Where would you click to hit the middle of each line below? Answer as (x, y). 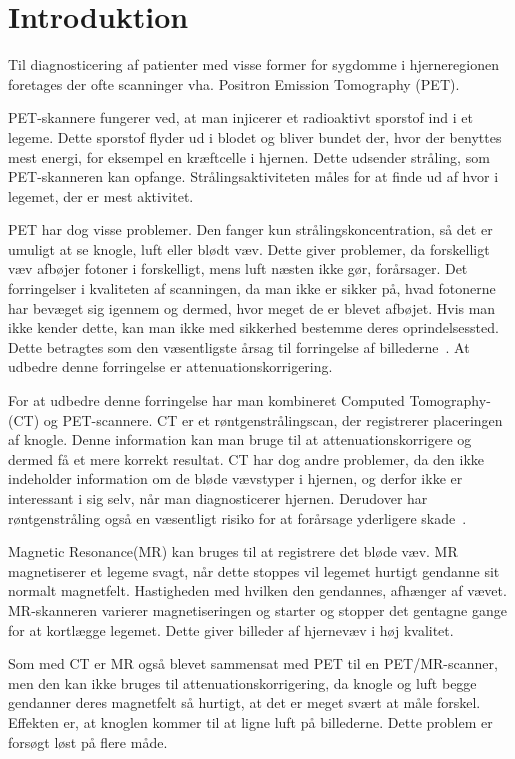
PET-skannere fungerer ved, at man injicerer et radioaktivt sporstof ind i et (240, 117)
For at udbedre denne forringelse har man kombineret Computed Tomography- (249, 400)
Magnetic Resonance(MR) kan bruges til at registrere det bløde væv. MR (233, 551)
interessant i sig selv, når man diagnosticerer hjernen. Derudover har (218, 498)
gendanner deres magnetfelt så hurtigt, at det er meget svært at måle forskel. (244, 702)
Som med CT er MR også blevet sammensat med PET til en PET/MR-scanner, (253, 663)
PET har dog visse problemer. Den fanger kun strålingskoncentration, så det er (250, 229)
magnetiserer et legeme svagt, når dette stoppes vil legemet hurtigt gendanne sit (254, 570)
